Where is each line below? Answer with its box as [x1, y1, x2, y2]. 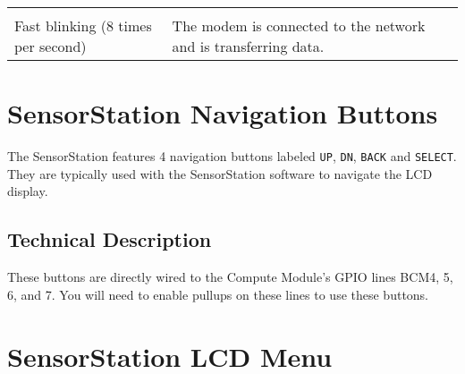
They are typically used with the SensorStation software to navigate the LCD [7, 164, 433, 183]
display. [7, 182, 48, 200]
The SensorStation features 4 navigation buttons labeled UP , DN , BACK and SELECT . [7, 147, 457, 166]
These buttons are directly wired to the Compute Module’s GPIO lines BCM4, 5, [7, 268, 453, 286]
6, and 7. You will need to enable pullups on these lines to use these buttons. [7, 285, 429, 303]
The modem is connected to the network [172, 15, 426, 36]
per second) [14, 36, 87, 56]
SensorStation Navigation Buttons [7, 95, 438, 132]
